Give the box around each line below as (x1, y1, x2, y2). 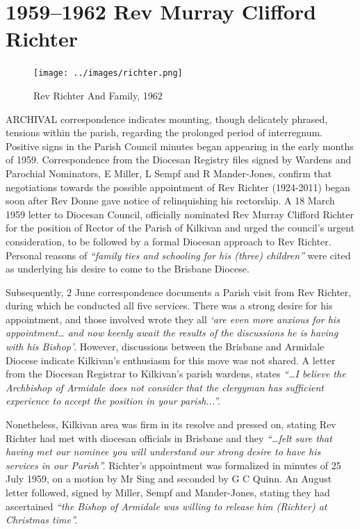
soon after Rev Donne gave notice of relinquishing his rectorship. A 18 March (6, 193, 335, 208)
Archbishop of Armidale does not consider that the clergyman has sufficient (6, 380, 324, 394)
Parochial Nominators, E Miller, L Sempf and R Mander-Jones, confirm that (6, 165, 332, 180)
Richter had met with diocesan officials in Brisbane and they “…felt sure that (6, 430, 332, 445)
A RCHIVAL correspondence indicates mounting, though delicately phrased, (6, 111, 328, 126)
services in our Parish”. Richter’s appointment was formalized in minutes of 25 (6, 457, 341, 472)
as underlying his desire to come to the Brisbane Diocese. (6, 261, 249, 276)
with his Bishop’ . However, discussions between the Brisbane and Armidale (6, 339, 325, 354)
